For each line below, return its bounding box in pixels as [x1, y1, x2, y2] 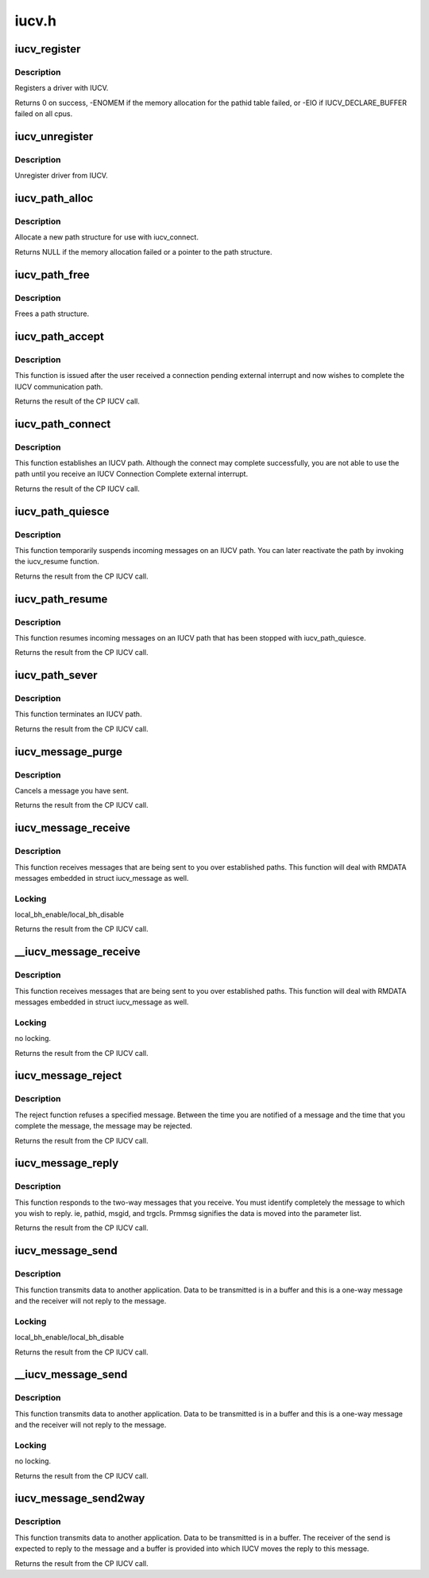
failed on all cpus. [14, 109, 73, 119]
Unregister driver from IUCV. [14, 171, 108, 181]
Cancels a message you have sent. [14, 786, 129, 796]
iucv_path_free [14, 267, 91, 282]
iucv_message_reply [14, 1156, 119, 1170]
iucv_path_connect [14, 417, 111, 431]
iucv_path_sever [14, 668, 98, 682]
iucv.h [14, 12, 57, 29]
